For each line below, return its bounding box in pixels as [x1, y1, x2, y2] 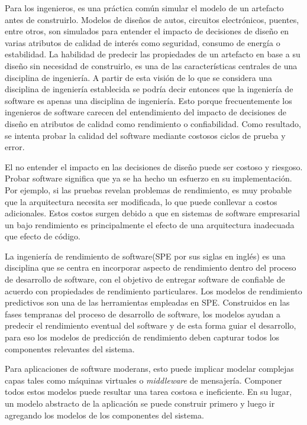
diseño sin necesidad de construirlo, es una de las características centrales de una [5, 59, 298, 72]
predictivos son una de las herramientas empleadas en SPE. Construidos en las [5, 296, 290, 309]
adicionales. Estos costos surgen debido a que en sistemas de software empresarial [5, 207, 300, 219]
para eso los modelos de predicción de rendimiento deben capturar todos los [5, 331, 280, 343]
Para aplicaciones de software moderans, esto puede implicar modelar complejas [5, 362, 294, 375]
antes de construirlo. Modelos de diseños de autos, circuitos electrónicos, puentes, [5, 13, 299, 25]
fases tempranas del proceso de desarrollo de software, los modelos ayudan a [5, 307, 280, 320]
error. [5, 141, 25, 153]
